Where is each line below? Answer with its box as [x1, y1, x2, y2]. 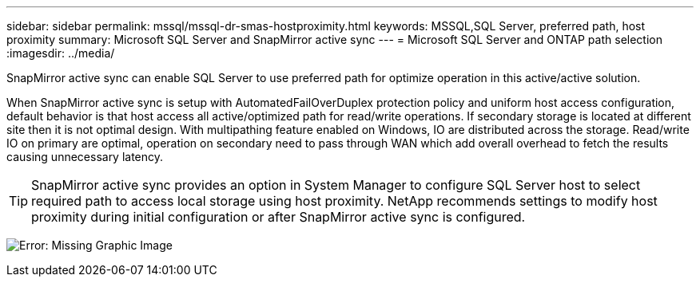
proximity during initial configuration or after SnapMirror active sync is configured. [31, 209, 526, 225]
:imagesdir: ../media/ [6, 46, 115, 60]
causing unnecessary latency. [6, 150, 164, 163]
